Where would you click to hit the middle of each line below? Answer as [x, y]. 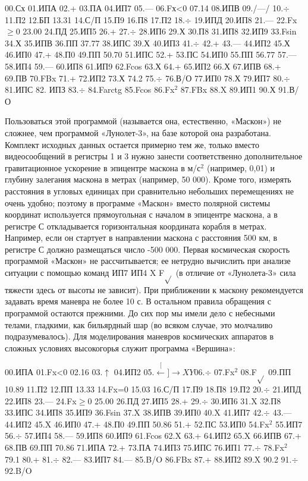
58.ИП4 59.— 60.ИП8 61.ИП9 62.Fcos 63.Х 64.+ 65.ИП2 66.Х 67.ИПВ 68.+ [143, 66]
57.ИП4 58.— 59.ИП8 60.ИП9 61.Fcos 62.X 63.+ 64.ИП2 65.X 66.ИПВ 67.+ [163, 436]
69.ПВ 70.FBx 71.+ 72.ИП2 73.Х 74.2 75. [81, 78]
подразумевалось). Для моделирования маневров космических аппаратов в [139, 336]
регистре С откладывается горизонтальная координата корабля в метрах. [136, 226]
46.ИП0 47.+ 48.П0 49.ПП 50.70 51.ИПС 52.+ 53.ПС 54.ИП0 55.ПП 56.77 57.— [151, 54]
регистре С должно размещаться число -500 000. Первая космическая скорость [147, 249]
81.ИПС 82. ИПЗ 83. [42, 89]
